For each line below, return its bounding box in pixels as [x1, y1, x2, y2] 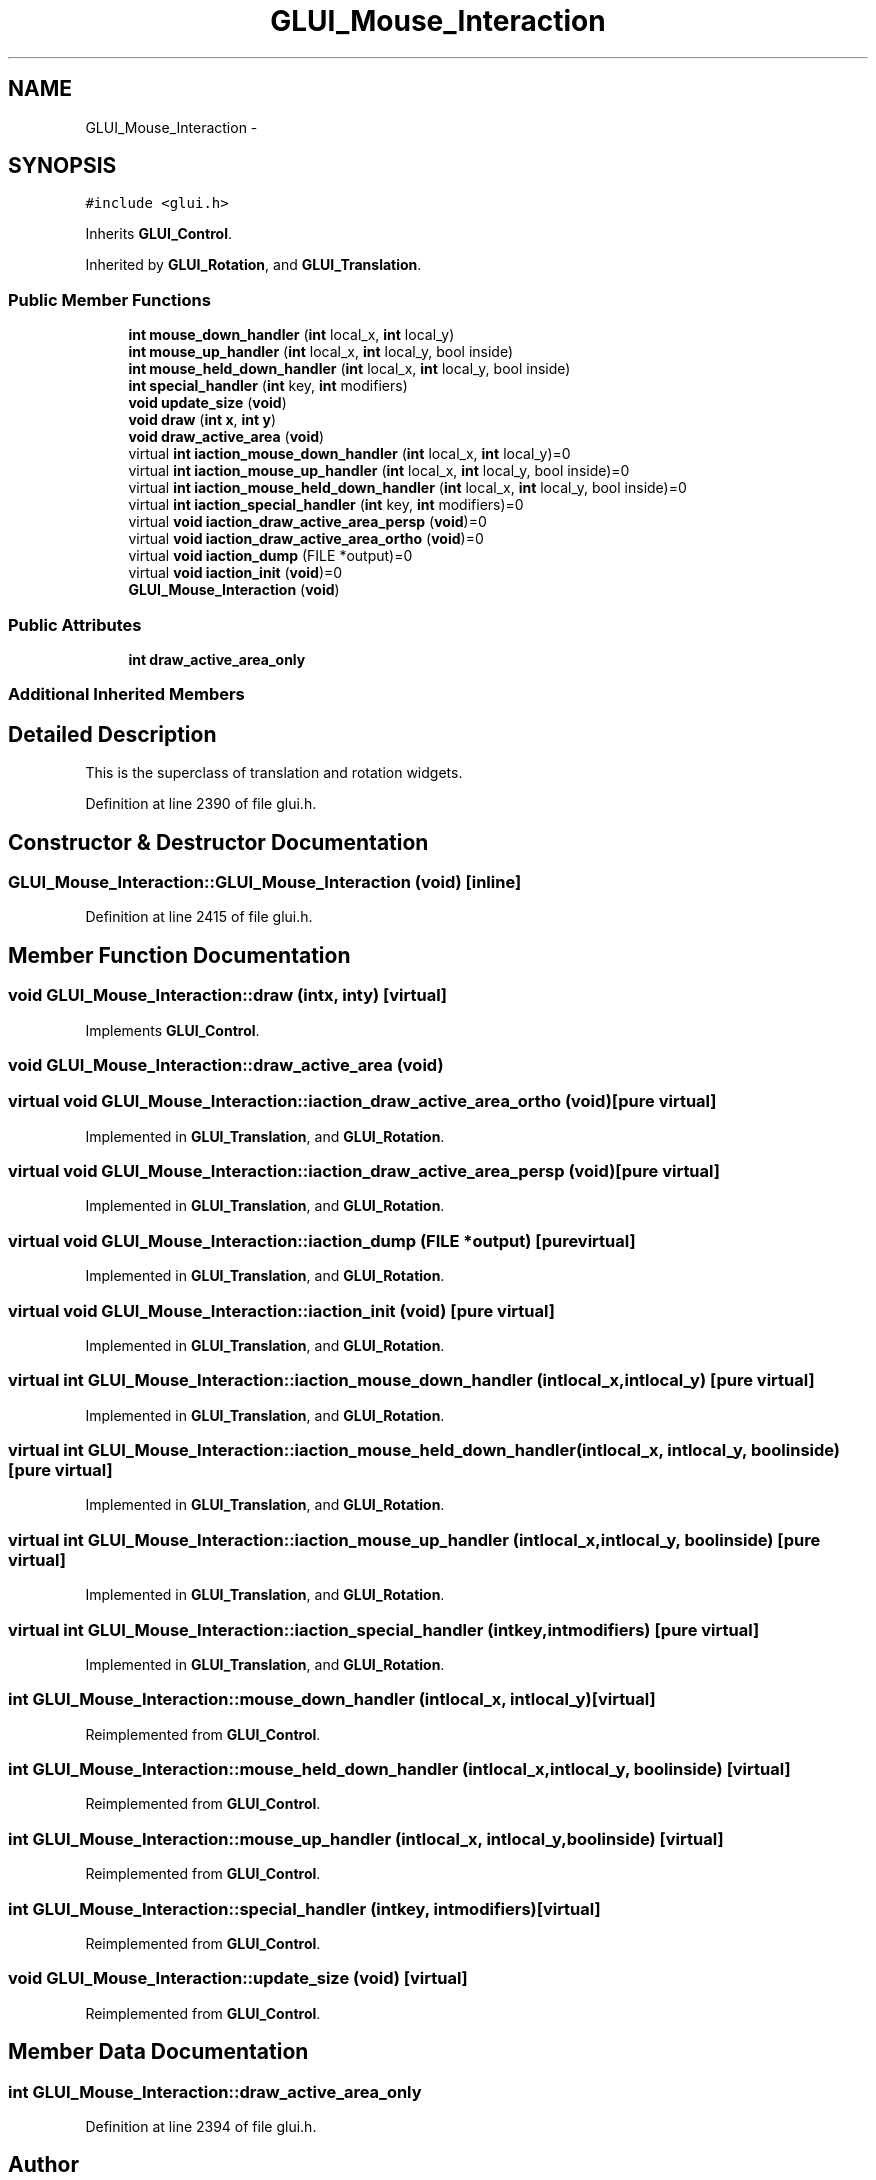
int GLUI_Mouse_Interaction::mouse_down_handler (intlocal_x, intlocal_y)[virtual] [8, 1689, 656, 1710]
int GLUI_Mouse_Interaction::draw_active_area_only [8, 2081, 422, 2102]
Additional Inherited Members [8, 684, 245, 705]
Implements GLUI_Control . [85, 1021, 260, 1039]
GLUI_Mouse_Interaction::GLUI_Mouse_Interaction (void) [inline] [8, 872, 522, 892]
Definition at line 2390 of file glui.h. [85, 795, 317, 813]
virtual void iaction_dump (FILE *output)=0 [128, 547, 413, 565]
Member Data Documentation [8, 2039, 309, 2065]
